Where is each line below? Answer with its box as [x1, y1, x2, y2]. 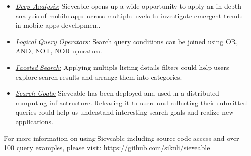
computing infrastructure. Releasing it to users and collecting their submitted [15, 97, 247, 107]
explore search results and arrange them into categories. [15, 71, 182, 82]
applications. [15, 116, 53, 126]
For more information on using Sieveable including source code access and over [4, 133, 239, 143]
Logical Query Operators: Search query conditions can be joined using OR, [15, 36, 238, 46]
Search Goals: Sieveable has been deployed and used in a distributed [15, 88, 219, 98]
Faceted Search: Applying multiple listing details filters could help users [15, 62, 229, 72]
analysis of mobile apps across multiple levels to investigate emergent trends [15, 10, 243, 20]
